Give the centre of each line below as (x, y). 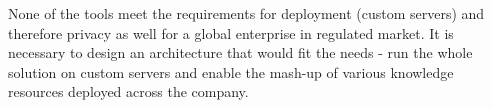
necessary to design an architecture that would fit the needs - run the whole (240, 52)
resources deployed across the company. (128, 91)
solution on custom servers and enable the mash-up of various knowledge (231, 71)
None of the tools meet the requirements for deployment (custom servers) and (246, 13)
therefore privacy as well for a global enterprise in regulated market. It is (231, 32)
